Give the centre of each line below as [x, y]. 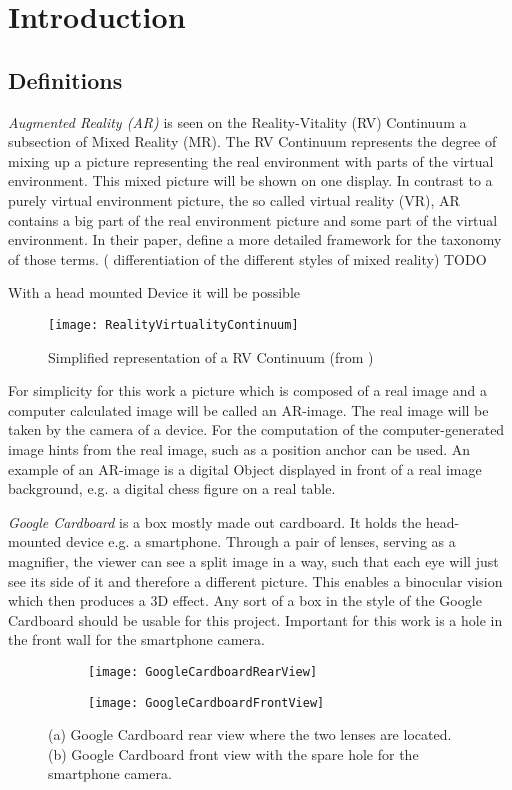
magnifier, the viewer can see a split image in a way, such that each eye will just [253, 560]
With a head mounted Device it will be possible [154, 292]
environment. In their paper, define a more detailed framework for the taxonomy [255, 239]
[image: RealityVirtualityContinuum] [173, 324]
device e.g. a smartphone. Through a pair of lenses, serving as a [260, 541]
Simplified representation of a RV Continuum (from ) [211, 356]
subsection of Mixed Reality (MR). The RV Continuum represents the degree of [252, 141]
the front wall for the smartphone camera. [136, 639]
